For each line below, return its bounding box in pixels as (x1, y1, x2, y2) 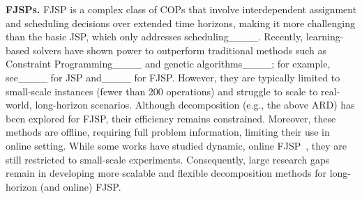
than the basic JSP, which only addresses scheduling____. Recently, (6, 29, 303, 44)
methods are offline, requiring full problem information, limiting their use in (6, 125, 330, 139)
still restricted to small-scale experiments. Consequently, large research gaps (6, 152, 330, 166)
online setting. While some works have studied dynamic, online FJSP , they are (6, 138, 347, 152)
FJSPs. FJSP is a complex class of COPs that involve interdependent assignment (6, 2, 357, 16)
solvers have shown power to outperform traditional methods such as (32, 42, 326, 57)
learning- (306, 29, 344, 44)
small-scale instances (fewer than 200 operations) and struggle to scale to (6, 83, 318, 98)
